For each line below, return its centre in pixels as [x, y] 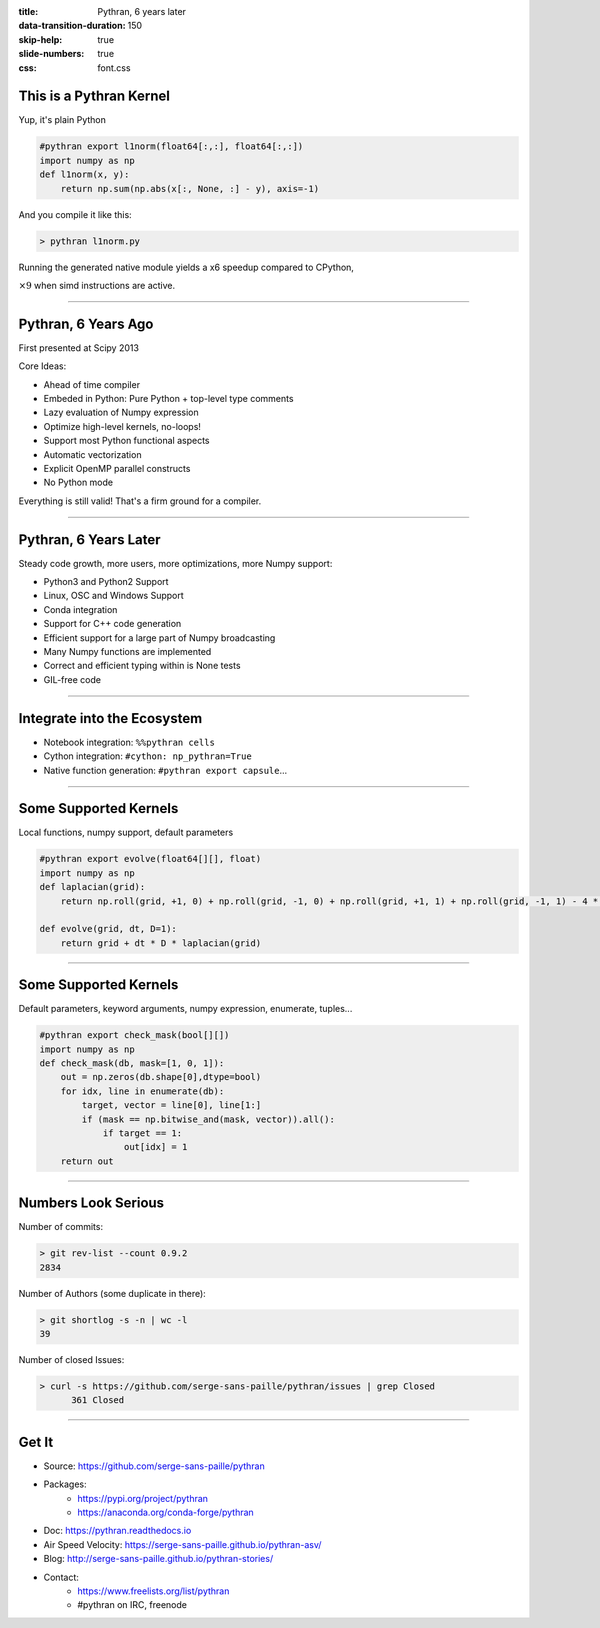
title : [28, 11]
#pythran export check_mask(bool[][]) [134, 1035]
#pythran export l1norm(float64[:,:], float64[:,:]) [171, 146]
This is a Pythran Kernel [94, 96]
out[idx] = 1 [155, 1147]
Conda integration [80, 609]
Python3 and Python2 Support [106, 582]
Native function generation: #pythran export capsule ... [165, 770]
